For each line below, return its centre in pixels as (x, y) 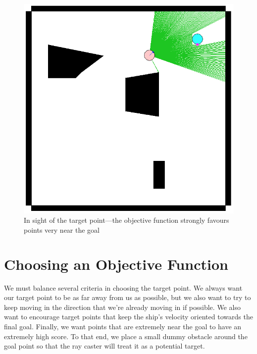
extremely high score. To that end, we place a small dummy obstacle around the (126, 336)
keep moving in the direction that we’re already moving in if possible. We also (122, 307)
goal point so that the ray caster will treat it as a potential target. (104, 346)
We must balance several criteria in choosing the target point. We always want (123, 287)
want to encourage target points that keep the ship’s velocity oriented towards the (128, 317)
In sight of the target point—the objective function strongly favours (127, 220)
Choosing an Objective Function (116, 264)
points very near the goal (62, 229)
